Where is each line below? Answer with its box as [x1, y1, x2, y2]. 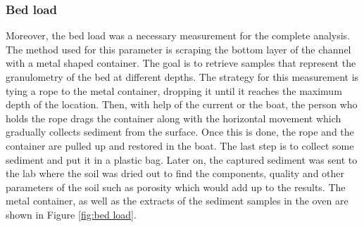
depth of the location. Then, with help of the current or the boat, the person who [6, 97, 358, 112]
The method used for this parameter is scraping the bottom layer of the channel [6, 41, 351, 56]
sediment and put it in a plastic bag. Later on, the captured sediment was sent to [6, 152, 358, 167]
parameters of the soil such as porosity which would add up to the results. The [6, 179, 346, 194]
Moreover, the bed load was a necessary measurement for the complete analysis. [6, 28, 351, 43]
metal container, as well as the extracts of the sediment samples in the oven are [6, 193, 349, 208]
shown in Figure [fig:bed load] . [6, 207, 137, 221]
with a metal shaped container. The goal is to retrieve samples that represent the [6, 56, 356, 70]
